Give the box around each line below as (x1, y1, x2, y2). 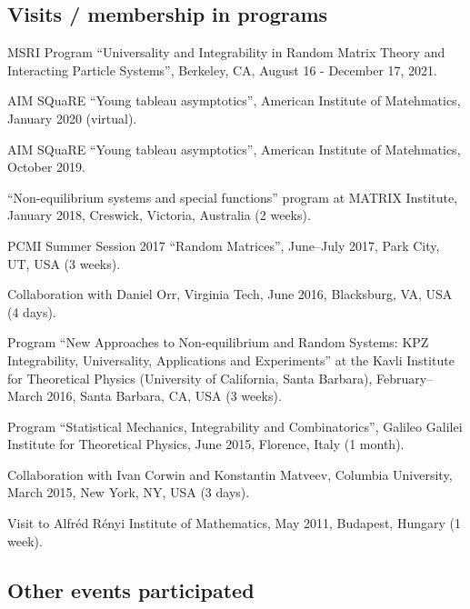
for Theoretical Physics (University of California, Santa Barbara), (7, 368, 373, 387)
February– (376, 368, 434, 387)
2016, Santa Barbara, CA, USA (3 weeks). (46, 386, 282, 405)
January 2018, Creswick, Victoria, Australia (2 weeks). (7, 205, 311, 225)
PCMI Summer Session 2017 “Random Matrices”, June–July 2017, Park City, (7, 235, 440, 255)
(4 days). (7, 302, 56, 321)
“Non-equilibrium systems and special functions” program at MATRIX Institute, (7, 187, 458, 206)
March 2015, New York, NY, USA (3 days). (7, 483, 250, 502)
